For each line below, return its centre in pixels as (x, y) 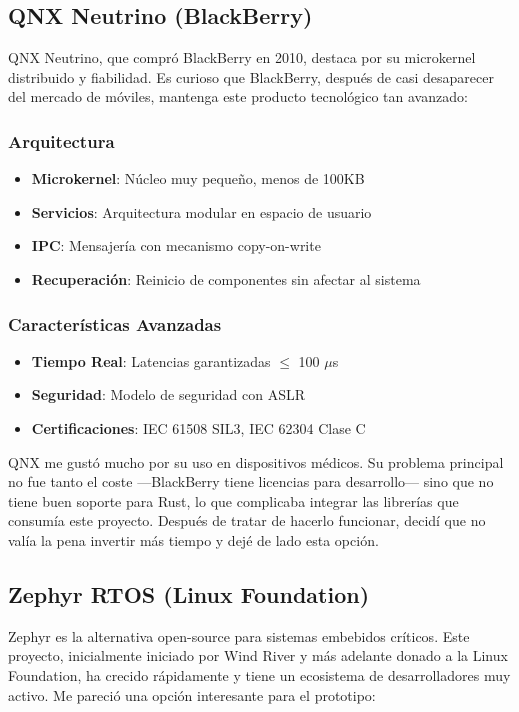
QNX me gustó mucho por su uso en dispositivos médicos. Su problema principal (256, 461)
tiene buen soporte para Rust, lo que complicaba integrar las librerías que (233, 500)
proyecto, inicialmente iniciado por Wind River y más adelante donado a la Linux (258, 655)
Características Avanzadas (115, 323)
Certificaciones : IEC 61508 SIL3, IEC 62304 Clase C (198, 427)
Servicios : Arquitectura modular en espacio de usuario (201, 211)
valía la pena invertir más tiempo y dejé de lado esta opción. (193, 539)
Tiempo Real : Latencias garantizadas (151, 360)
